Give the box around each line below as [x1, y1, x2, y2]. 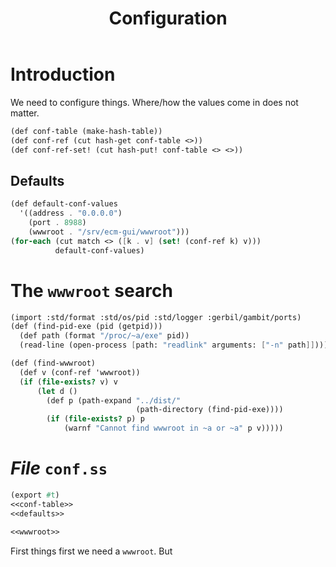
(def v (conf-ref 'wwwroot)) [19, 367, 141, 377]
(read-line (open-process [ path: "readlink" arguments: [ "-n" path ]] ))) [19, 340, 329, 351]
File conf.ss [10, 457, 108, 480]
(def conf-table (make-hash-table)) [10, 126, 163, 136]
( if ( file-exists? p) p [46, 414, 145, 424]
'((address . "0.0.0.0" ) [19, 208, 123, 219]
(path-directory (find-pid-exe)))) [135, 405, 284, 415]
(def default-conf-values [10, 199, 118, 209]
